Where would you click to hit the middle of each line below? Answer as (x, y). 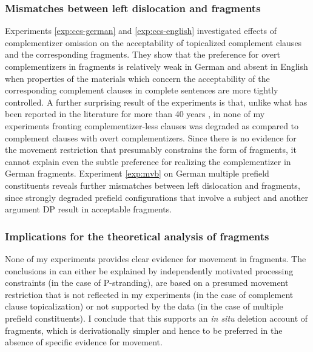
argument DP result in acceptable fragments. (89, 209)
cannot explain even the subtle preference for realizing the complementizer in (148, 161)
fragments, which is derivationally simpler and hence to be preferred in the (144, 330)
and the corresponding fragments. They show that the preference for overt (143, 54)
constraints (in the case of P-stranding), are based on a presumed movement (147, 283)
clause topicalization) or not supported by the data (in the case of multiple (144, 306)
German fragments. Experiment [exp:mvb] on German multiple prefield (137, 173)
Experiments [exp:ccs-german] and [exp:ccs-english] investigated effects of (141, 31)
